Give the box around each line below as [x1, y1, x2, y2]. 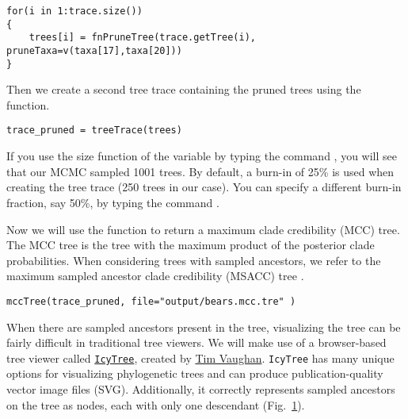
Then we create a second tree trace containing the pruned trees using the [6, 81, 361, 98]
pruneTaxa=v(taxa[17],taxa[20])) [6, 44, 182, 56]
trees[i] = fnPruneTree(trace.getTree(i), [29, 32, 256, 44]
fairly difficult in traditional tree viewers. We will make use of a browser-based [6, 334, 387, 351]
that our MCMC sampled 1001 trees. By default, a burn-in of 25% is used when [6, 163, 395, 179]
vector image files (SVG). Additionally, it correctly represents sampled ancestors [6, 380, 395, 397]
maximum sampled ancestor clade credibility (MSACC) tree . [6, 267, 304, 284]
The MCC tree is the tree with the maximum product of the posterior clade [6, 236, 375, 253]
